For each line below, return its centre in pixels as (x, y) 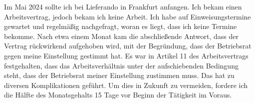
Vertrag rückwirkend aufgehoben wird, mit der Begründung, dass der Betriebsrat (128, 46)
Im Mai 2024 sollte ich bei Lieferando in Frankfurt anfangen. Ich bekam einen (123, 6)
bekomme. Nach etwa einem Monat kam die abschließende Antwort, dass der (122, 36)
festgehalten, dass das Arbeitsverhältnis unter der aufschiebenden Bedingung (121, 65)
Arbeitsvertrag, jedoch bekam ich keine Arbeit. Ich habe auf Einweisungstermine (127, 16)
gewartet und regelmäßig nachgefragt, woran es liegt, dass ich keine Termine (121, 26)
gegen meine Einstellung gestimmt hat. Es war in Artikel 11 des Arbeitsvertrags (126, 55)
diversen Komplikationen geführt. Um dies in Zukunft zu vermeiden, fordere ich (126, 85)
